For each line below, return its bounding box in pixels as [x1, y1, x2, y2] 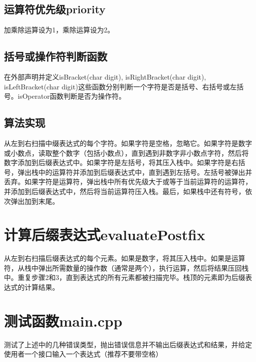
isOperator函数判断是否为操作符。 [17, 91, 126, 101]
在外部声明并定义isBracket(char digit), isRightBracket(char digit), [4, 72, 206, 82]
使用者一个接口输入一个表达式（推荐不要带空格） [4, 349, 162, 359]
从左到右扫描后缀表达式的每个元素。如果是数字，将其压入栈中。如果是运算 [4, 253, 245, 263]
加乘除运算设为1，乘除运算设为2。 [4, 25, 114, 35]
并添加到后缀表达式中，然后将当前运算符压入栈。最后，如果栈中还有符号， [4, 186, 245, 196]
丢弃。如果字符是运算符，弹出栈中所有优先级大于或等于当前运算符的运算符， [4, 176, 252, 187]
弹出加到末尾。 [10, 195, 59, 206]
